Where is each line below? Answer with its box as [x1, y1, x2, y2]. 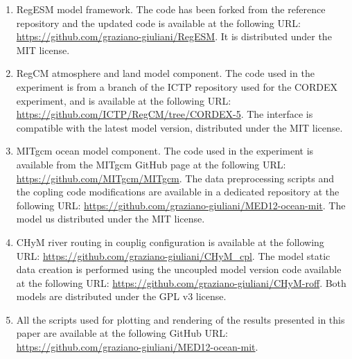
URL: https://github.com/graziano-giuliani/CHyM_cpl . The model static [16, 248, 331, 263]
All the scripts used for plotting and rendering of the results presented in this [16, 312, 345, 326]
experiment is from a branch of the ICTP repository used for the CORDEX [16, 79, 338, 94]
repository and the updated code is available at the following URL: [16, 15, 301, 30]
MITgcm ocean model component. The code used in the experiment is [16, 143, 314, 158]
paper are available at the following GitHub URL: [16, 326, 228, 340]
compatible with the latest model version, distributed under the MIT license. [16, 120, 343, 134]
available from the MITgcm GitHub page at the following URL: [16, 157, 286, 171]
